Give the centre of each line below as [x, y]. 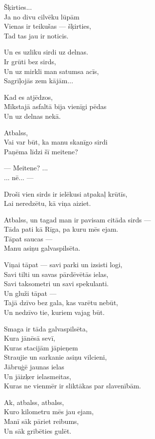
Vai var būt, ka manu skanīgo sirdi [56, 142]
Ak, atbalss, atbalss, [34, 402]
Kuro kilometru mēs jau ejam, [49, 412]
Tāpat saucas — [28, 238]
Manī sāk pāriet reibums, [41, 421]
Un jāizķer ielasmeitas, [38, 376]
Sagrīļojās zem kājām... [39, 81]
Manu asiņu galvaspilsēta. [42, 248]
